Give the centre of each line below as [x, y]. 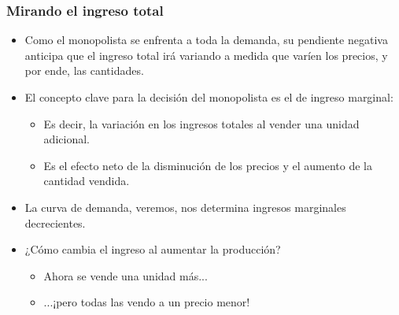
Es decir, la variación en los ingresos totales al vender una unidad [201, 123]
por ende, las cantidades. [84, 70]
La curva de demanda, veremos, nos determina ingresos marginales [185, 207]
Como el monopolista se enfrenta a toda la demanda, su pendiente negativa [206, 40]
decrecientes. [55, 222]
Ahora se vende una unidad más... [126, 275]
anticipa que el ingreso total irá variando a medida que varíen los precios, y [206, 55]
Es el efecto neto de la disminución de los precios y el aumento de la [208, 165]
